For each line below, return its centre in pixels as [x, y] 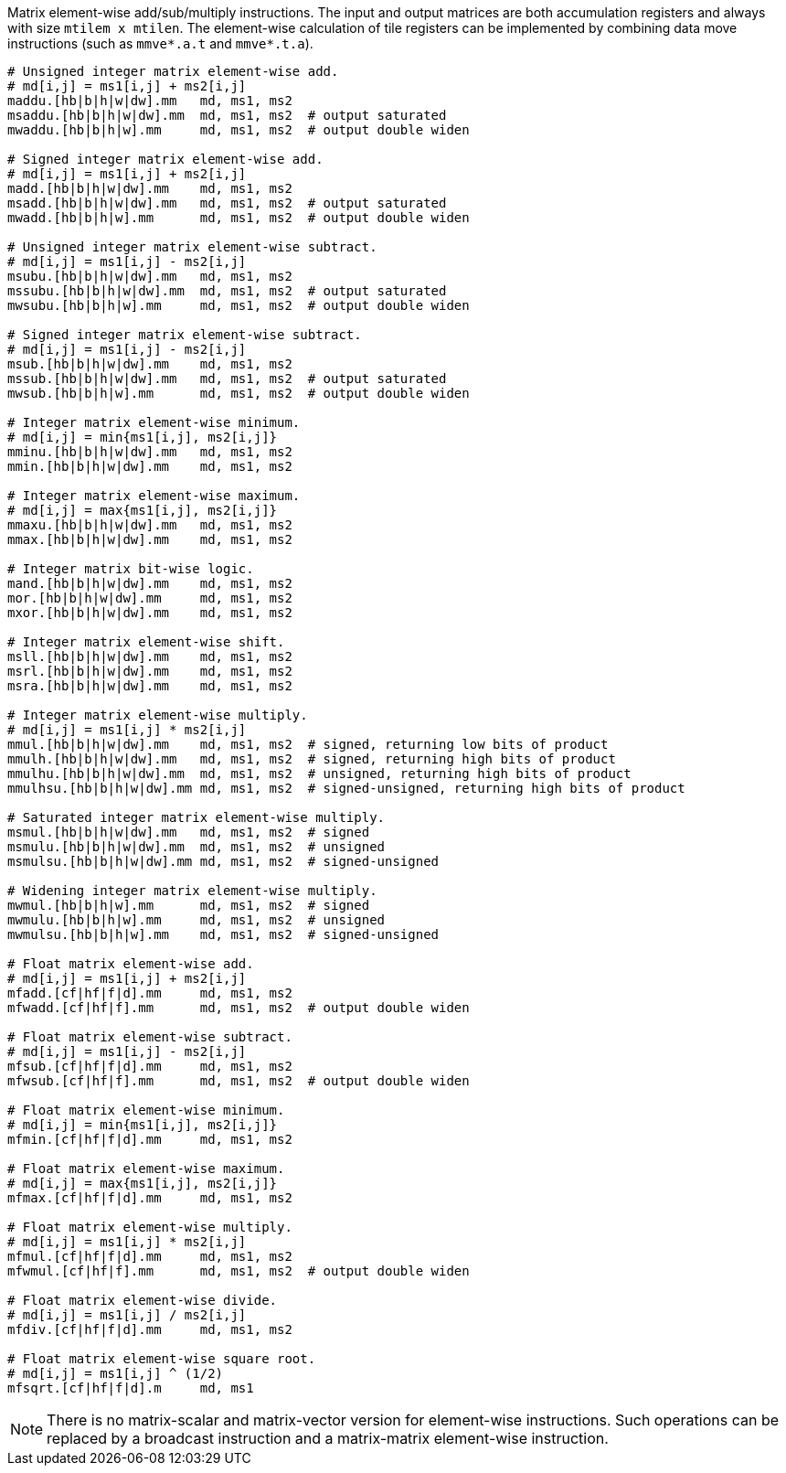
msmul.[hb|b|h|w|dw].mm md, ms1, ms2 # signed [189, 832]
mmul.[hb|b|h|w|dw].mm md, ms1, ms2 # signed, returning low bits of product [308, 744]
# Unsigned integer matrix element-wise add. [173, 71]
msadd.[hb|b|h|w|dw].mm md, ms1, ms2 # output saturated [227, 203]
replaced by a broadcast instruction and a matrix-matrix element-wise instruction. [328, 1438]
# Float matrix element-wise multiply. [150, 1227]
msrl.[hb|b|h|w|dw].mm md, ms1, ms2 [150, 671]
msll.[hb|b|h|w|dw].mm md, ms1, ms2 [150, 656]
